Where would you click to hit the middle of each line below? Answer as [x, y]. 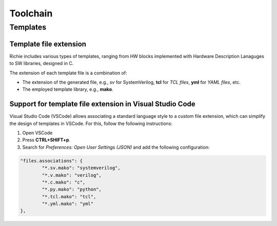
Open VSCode [37, 133]
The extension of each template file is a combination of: [68, 73]
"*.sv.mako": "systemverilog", [81, 168]
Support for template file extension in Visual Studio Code [103, 104]
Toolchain [31, 13]
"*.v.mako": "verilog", [72, 175]
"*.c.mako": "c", [64, 182]
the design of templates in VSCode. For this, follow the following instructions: [91, 124]
